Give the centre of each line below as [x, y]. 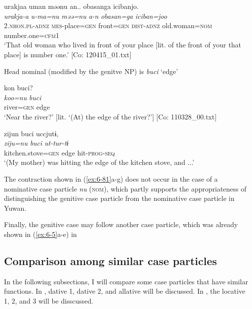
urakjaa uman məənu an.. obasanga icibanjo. [72, 6]
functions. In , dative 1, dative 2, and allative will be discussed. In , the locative [125, 291]
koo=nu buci [23, 97]
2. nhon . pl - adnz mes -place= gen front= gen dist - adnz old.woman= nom [108, 25]
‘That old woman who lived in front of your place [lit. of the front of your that [123, 45]
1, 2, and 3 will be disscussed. [49, 300]
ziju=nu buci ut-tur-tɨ [36, 143]
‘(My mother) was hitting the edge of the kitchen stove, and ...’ [99, 162]
